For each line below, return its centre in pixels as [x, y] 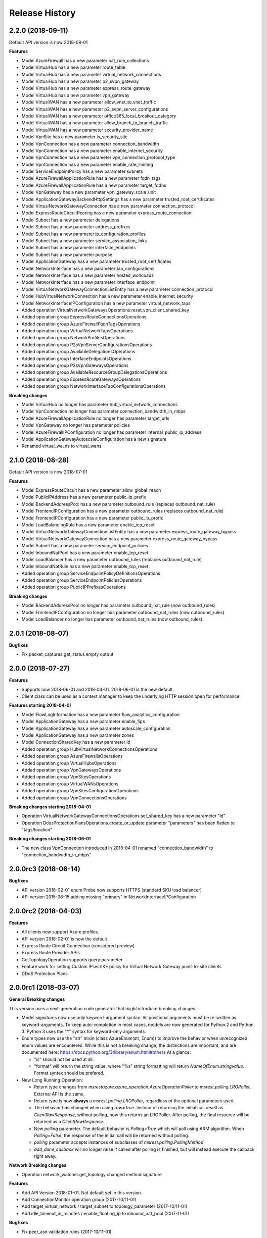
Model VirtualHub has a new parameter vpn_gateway [75, 95]
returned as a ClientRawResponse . [69, 1122]
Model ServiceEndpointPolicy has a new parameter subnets [82, 171]
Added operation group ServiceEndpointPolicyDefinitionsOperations [91, 573]
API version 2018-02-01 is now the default [64, 939]
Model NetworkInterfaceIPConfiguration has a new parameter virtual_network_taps [106, 303]
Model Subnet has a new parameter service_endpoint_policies [85, 546]
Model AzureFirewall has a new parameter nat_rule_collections [85, 60]
